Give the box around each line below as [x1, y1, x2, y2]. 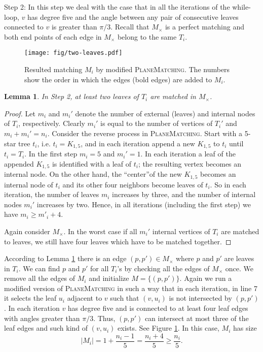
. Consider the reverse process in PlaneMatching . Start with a [47, 128, 242, 138]
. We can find [18, 263, 60, 273]
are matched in [150, 91, 196, 102]
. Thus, [93, 312, 116, 323]
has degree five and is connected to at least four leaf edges [67, 303, 248, 313]
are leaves [224, 253, 254, 264]
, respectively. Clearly [18, 118, 85, 129]
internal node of [4, 179, 53, 189]
